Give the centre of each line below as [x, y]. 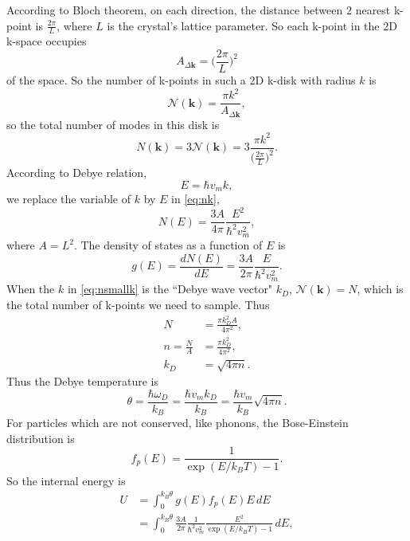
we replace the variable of [69, 199]
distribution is [41, 438]
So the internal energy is [66, 480]
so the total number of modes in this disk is [113, 124]
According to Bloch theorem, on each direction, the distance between [175, 10]
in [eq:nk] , [195, 199]
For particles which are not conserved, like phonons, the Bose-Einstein [178, 423]
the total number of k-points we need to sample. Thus [138, 305]
